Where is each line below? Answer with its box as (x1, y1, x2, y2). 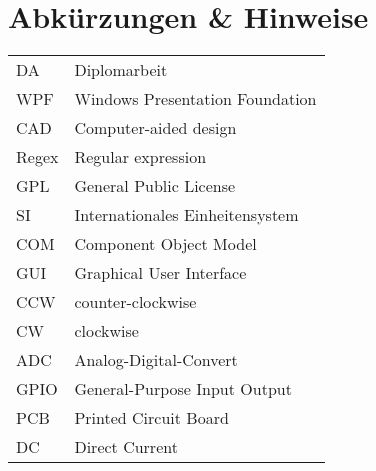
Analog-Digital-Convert (74, 348, 238, 372)
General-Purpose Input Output (74, 377, 292, 401)
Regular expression (74, 145, 207, 169)
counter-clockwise (74, 290, 197, 314)
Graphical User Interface (74, 261, 247, 285)
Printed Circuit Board (74, 406, 229, 430)
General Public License (74, 174, 236, 198)
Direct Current (74, 435, 178, 459)
